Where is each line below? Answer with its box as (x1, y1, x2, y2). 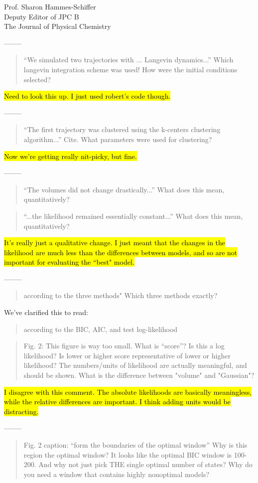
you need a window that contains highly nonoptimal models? (23, 469, 210, 479)
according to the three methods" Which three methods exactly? (23, 290, 218, 301)
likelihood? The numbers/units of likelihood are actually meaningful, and (23, 360, 247, 370)
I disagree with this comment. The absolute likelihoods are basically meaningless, (4, 386, 252, 397)
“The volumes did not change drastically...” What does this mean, (23, 184, 225, 194)
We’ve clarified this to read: (4, 307, 88, 318)
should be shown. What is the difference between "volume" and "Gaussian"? (23, 370, 255, 380)
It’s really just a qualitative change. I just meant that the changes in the (4, 237, 226, 248)
